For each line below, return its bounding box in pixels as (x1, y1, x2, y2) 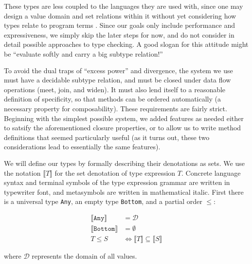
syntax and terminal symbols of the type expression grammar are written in (4, 177, 230, 187)
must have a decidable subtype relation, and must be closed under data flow (4, 75, 231, 85)
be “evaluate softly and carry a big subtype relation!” (4, 48, 163, 59)
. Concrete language (181, 167, 241, 178)
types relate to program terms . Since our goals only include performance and (4, 20, 235, 30)
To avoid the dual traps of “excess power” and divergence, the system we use (4, 65, 233, 75)
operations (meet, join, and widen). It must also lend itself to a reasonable (4, 84, 226, 94)
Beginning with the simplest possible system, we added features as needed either (4, 113, 244, 123)
